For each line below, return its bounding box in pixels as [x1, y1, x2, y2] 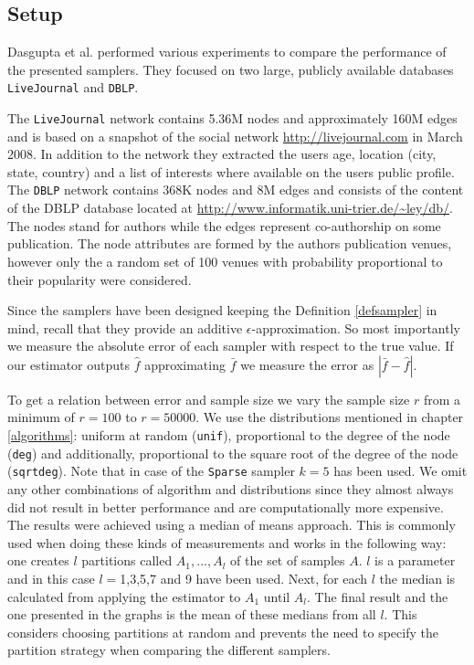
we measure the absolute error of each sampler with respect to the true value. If [7, 336, 454, 355]
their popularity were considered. [7, 269, 192, 289]
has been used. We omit [333, 461, 468, 480]
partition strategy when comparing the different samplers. [7, 640, 331, 660]
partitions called [81, 551, 173, 570]
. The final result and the [307, 586, 448, 606]
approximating [144, 354, 226, 374]
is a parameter [374, 551, 456, 570]
